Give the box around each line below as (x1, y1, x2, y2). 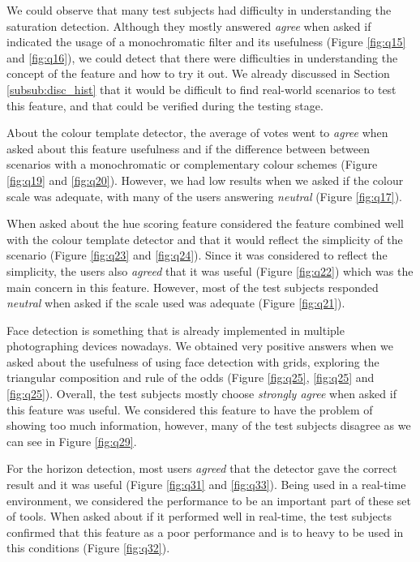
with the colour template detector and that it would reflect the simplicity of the (6, 230, 403, 247)
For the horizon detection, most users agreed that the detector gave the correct (6, 460, 397, 477)
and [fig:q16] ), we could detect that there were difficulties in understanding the (6, 49, 398, 66)
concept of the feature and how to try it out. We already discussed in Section (6, 65, 390, 82)
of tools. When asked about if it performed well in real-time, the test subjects (6, 508, 392, 525)
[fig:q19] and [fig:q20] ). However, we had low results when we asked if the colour (6, 171, 404, 188)
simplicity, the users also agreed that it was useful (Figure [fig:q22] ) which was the (6, 262, 414, 279)
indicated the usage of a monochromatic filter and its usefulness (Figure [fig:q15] (6, 33, 406, 50)
